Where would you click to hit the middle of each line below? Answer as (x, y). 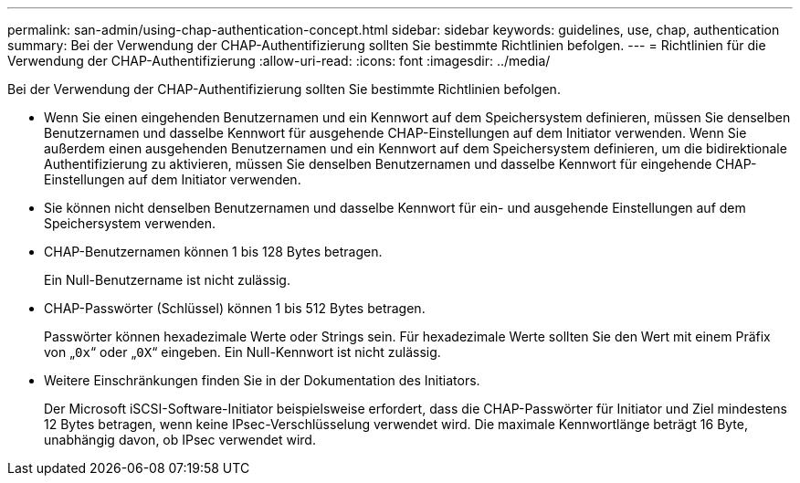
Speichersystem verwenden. (130, 223)
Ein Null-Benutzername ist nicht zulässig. (167, 280)
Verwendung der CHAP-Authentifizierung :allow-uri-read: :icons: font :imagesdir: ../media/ (279, 61)
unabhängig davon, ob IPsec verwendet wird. (180, 440)
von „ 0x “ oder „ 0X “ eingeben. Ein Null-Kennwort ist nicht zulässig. (242, 352)
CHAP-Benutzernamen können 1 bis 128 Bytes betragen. (213, 252)
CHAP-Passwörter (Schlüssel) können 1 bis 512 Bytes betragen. (235, 308)
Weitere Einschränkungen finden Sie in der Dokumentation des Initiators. (262, 380)
